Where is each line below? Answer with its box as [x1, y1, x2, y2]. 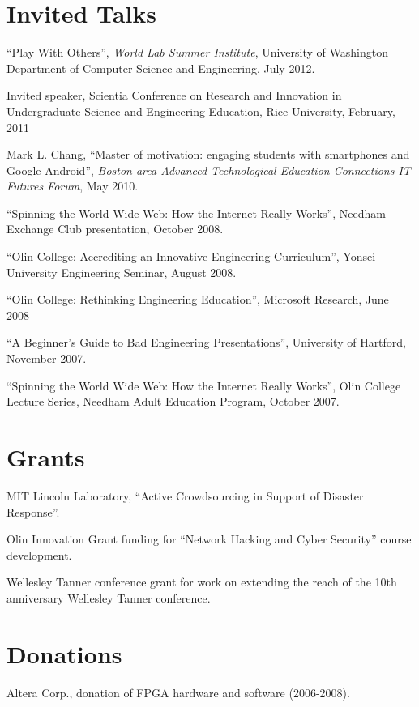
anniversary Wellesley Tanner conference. [6, 589, 211, 606]
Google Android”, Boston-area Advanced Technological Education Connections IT [6, 161, 411, 178]
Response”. [6, 503, 60, 520]
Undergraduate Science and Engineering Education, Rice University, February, [6, 102, 395, 119]
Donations [6, 637, 122, 670]
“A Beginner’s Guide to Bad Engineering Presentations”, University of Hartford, [6, 334, 407, 351]
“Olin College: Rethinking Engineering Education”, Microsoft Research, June [6, 291, 389, 308]
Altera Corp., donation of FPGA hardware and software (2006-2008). [6, 684, 350, 701]
